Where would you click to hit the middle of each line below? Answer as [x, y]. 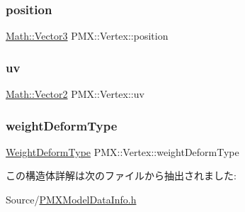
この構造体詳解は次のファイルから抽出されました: [121, 175]
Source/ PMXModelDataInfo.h [71, 200]
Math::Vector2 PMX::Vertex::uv [75, 94]
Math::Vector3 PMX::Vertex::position [87, 36]
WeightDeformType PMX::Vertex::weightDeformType [122, 151]
